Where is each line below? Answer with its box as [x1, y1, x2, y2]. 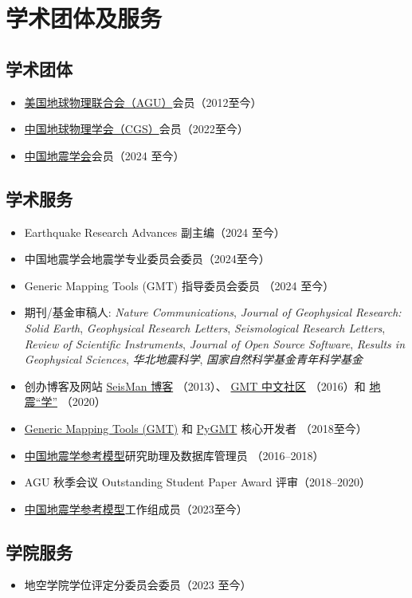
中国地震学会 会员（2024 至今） [24, 147, 185, 163]
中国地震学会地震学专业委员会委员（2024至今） [24, 250, 270, 267]
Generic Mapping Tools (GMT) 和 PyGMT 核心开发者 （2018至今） [24, 419, 367, 436]
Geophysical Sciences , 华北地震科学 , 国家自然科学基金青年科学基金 [24, 351, 363, 368]
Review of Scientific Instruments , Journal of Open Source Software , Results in [24, 335, 405, 352]
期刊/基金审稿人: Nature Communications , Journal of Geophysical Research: [24, 304, 402, 321]
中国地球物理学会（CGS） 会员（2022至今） [24, 120, 249, 137]
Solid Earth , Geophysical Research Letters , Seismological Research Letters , [24, 319, 386, 336]
